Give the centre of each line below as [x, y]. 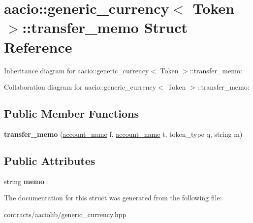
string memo [24, 181]
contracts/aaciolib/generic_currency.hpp [65, 214]
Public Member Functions [71, 113]
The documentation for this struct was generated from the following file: [113, 198]
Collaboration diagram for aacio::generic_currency [80, 87]
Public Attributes [50, 160]
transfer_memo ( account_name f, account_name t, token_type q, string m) [123, 134]
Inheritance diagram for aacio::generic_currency [77, 70]
